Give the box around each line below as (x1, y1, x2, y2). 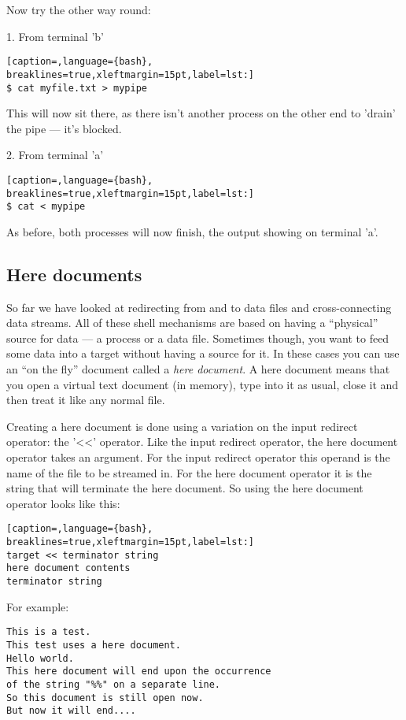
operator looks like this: (6, 495, 120, 511)
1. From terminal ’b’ (6, 28, 104, 44)
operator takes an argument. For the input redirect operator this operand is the (6, 449, 390, 466)
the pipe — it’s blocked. (6, 120, 122, 136)
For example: (6, 598, 69, 614)
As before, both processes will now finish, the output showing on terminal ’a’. (6, 223, 378, 239)
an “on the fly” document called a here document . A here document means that (6, 361, 390, 377)
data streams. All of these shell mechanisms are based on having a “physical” (6, 314, 378, 331)
